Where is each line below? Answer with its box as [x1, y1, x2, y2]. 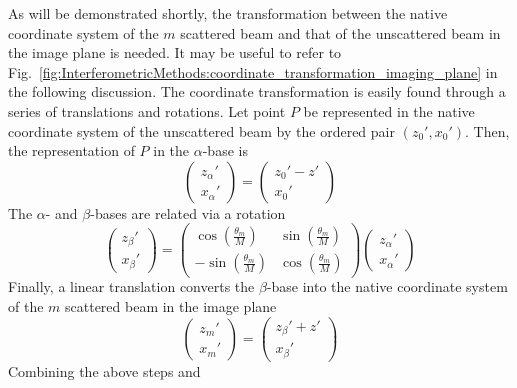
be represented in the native [303, 100, 475, 121]
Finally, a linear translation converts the [8, 276, 255, 297]
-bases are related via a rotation [90, 202, 286, 223]
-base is [202, 140, 248, 161]
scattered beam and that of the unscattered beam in [180, 22, 501, 43]
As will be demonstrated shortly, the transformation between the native [8, 3, 448, 23]
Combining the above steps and [8, 360, 201, 381]
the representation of [8, 140, 135, 161]
